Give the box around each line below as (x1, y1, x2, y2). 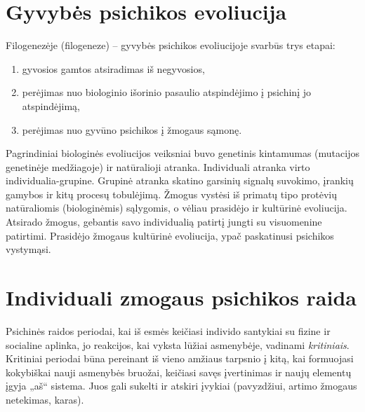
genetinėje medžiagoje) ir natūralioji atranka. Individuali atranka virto (6, 159, 310, 174)
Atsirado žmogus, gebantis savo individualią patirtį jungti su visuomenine (6, 214, 322, 229)
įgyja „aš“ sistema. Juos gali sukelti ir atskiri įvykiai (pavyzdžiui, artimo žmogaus (6, 378, 357, 393)
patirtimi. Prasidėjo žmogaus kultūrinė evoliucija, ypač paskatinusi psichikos (6, 228, 334, 242)
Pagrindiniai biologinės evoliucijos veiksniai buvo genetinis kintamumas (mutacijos (6, 146, 359, 160)
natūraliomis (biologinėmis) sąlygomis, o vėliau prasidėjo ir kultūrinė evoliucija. (6, 200, 347, 215)
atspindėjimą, (22, 98, 80, 113)
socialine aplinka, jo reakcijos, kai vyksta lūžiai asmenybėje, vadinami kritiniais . (6, 337, 350, 352)
